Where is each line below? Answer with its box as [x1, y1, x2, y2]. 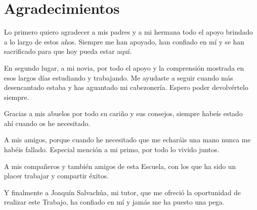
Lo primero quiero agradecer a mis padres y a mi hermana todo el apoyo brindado [4, 27, 253, 37]
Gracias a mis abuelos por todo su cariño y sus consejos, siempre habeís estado [4, 108, 243, 119]
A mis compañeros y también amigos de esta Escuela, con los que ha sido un [4, 161, 236, 171]
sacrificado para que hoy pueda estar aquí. [4, 46, 132, 56]
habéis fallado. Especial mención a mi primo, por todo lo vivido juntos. [4, 144, 219, 155]
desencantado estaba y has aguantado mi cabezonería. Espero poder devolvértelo [4, 82, 249, 92]
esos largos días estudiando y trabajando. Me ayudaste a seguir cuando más [4, 72, 233, 83]
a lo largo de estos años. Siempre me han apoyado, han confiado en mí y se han [4, 36, 245, 46]
